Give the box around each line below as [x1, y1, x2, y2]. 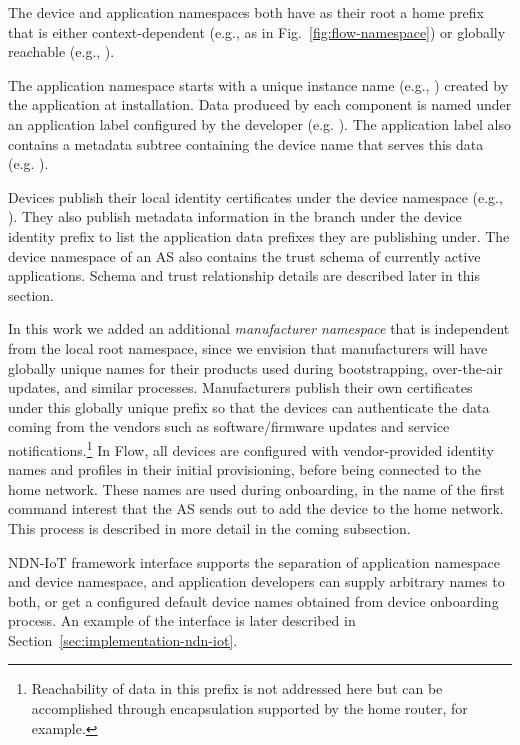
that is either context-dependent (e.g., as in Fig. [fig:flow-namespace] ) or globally [8, 21, 506, 42]
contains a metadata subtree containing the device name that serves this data [8, 133, 484, 154]
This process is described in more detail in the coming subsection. [8, 517, 411, 538]
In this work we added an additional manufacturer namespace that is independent [8, 318, 510, 339]
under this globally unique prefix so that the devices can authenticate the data [8, 396, 490, 417]
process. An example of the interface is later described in [8, 610, 356, 631]
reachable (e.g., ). [8, 41, 115, 62]
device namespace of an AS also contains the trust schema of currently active [8, 245, 481, 266]
